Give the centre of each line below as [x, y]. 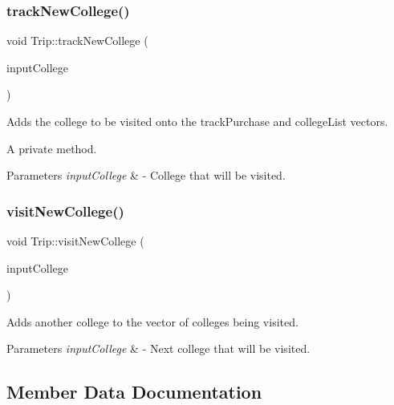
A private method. [52, 148]
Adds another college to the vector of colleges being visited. [152, 321]
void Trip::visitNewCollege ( [75, 241]
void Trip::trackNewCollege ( [77, 40]
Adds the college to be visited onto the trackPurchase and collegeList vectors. [197, 121]
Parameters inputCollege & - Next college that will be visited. [158, 348]
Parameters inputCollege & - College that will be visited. [146, 175]
